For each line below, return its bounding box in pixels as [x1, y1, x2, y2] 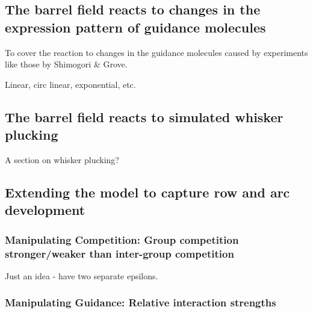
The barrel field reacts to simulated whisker [5, 107, 284, 126]
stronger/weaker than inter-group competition [5, 246, 234, 261]
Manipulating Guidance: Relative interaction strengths [5, 295, 276, 310]
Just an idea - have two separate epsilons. [5, 269, 158, 282]
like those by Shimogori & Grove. [5, 58, 128, 70]
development [5, 200, 85, 219]
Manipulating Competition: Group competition [5, 232, 239, 247]
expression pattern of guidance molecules [5, 17, 266, 36]
